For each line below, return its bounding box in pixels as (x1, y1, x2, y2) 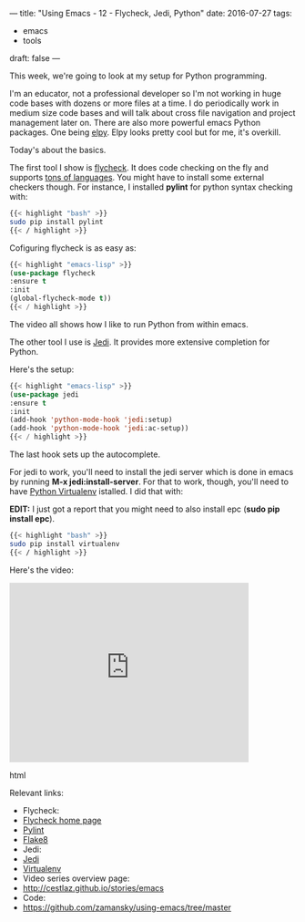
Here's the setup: (9, 364, 75, 375)
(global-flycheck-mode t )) (9, 294, 112, 304)
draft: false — (9, 53, 61, 63)
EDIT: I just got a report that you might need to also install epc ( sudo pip (9, 503, 280, 514)
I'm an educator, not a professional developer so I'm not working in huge (9, 88, 282, 98)
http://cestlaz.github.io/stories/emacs (22, 882, 164, 893)
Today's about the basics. (9, 145, 107, 155)
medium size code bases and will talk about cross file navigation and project (9, 108, 296, 118)
